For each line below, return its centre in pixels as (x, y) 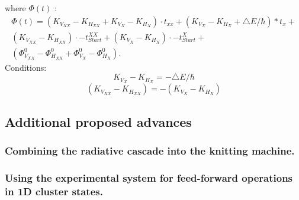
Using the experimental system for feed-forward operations (149, 177)
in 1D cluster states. (54, 191)
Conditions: (26, 67)
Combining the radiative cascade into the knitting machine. (150, 150)
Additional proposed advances (98, 121)
